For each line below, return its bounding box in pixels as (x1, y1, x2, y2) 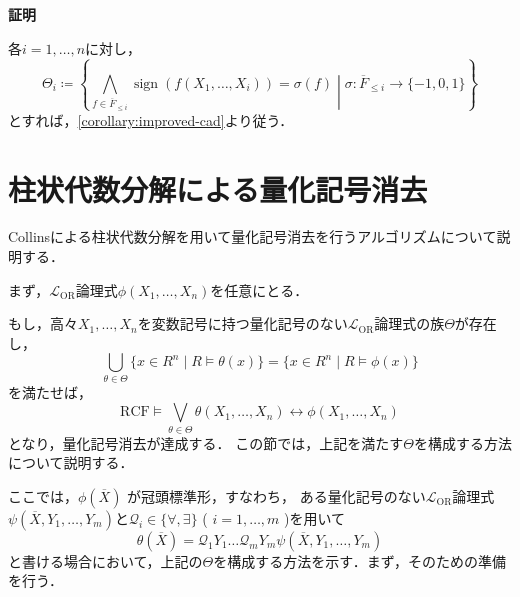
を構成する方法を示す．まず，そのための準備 (213, 550, 507, 571)
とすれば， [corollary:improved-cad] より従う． (8, 109, 294, 130)
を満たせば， (8, 381, 92, 402)
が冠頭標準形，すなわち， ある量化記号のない (127, 485, 426, 506)
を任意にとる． (210, 279, 309, 300)
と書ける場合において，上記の (8, 550, 203, 571)
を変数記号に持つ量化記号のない (137, 313, 348, 334)
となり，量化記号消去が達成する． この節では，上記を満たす (8, 432, 404, 453)
